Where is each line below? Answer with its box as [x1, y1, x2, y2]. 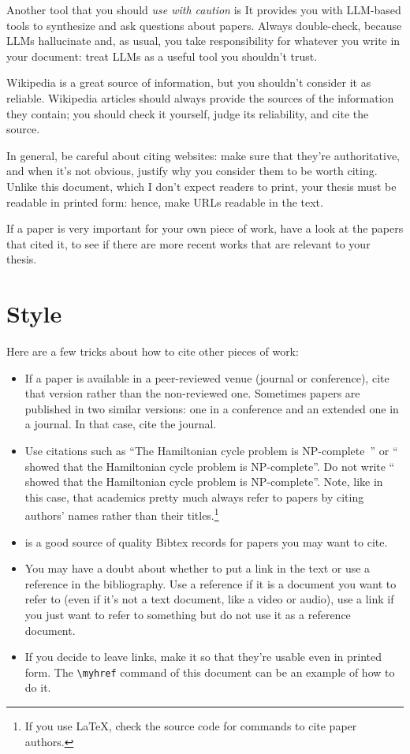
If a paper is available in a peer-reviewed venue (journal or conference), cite [24, 369, 389, 386]
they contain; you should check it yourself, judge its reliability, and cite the [6, 105, 369, 121]
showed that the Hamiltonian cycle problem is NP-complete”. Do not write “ [24, 457, 395, 474]
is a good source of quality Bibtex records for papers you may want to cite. [24, 533, 388, 550]
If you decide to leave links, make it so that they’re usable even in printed [24, 648, 382, 665]
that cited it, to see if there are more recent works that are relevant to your [6, 235, 371, 252]
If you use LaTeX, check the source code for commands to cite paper [24, 718, 357, 734]
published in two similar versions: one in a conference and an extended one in [24, 400, 399, 416]
